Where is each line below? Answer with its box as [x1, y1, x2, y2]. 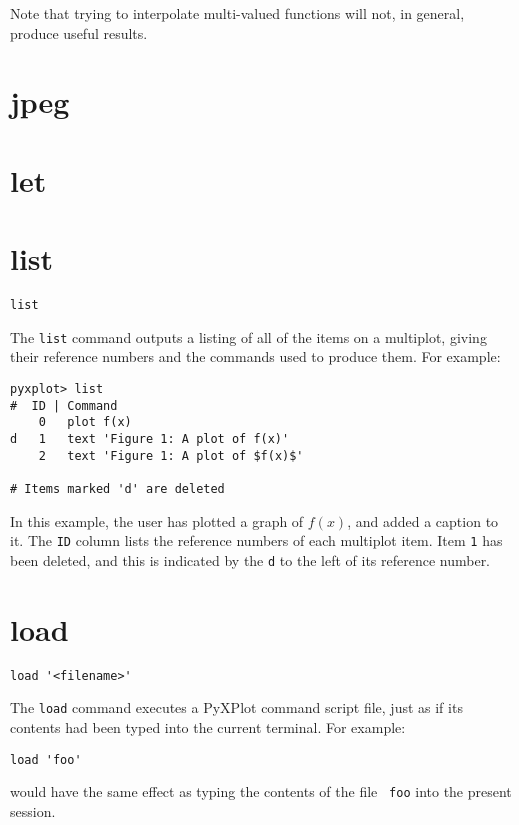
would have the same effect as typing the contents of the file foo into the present [10, 781, 512, 802]
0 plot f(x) [38, 415, 132, 430]
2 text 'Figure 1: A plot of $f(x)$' [38, 448, 304, 463]
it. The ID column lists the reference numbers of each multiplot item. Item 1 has [10, 530, 503, 551]
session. [10, 800, 56, 821]
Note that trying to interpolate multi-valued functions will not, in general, [10, 3, 465, 23]
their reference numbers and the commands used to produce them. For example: [10, 346, 501, 367]
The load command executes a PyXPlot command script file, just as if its [10, 697, 463, 718]
